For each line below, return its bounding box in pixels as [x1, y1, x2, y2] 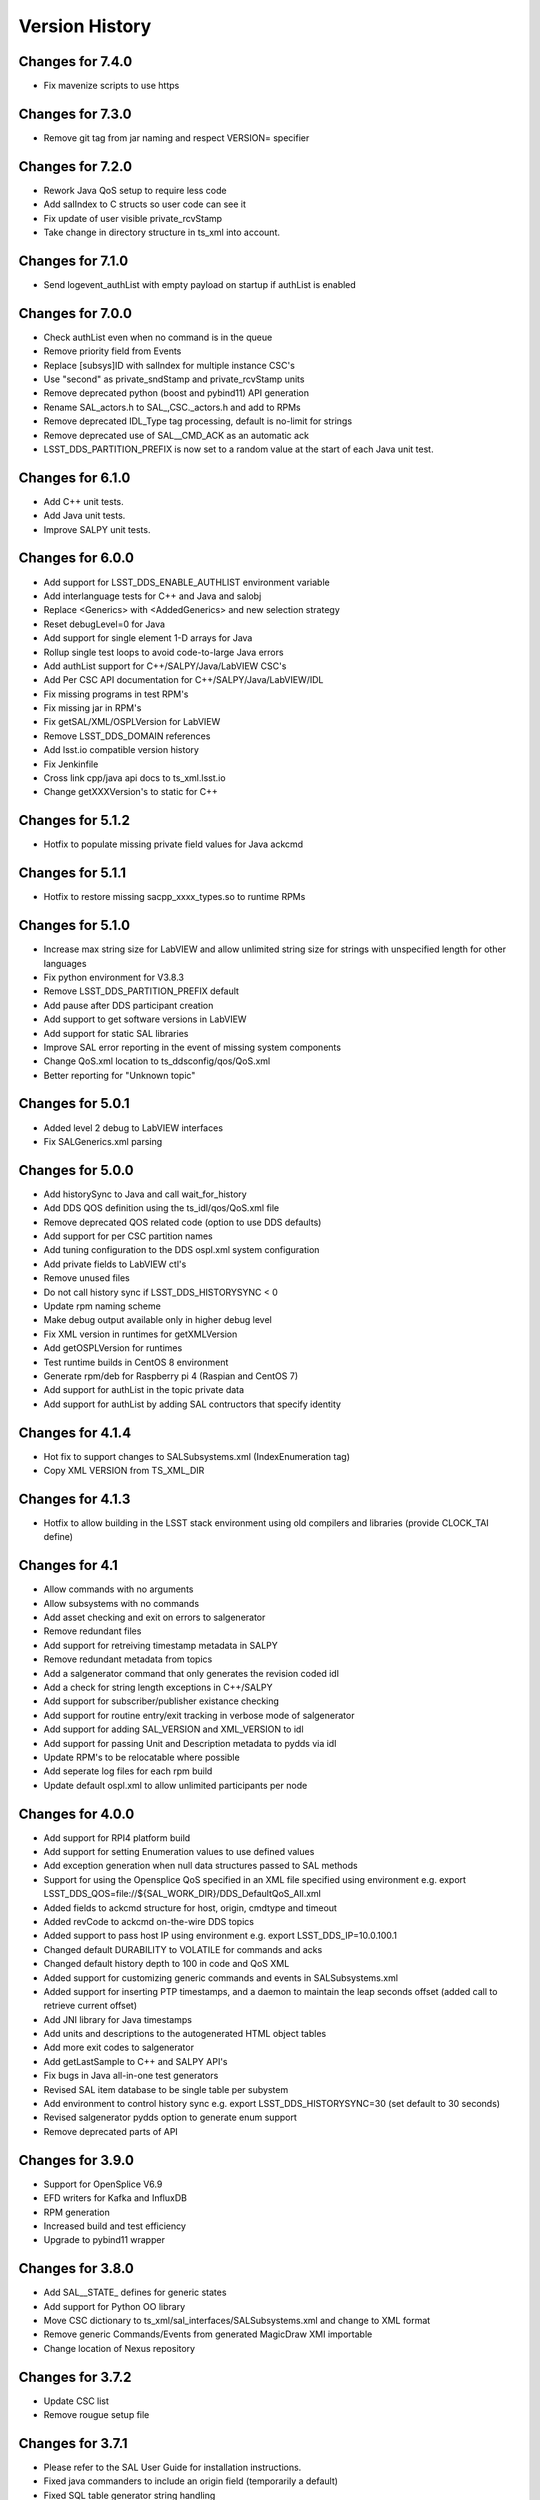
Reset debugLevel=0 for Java [43, 618, 165, 630]
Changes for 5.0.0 [18, 1161, 134, 1179]
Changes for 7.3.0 [18, 105, 132, 122]
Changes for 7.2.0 [18, 158, 133, 175]
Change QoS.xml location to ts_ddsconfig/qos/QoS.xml [43, 1055, 271, 1067]
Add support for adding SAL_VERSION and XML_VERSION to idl [43, 1723, 304, 1735]
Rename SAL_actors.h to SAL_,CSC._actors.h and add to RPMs [43, 401, 301, 413]
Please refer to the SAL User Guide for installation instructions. [43, 2461, 302, 2473]
